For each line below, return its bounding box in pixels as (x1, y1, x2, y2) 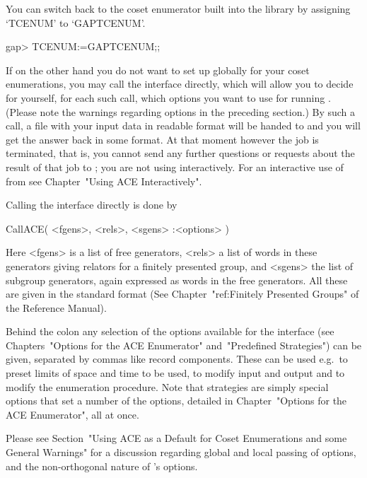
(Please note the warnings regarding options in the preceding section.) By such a (6, 104, 356, 119)
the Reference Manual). (6, 300, 107, 315)
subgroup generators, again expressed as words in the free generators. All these (6, 272, 348, 287)
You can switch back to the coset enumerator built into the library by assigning (6, 1, 351, 16)
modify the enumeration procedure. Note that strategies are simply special (6, 379, 329, 394)
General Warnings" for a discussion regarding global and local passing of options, (6, 445, 356, 460)
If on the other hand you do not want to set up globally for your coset (6, 62, 310, 77)
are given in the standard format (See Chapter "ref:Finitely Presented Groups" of (6, 286, 359, 301)
